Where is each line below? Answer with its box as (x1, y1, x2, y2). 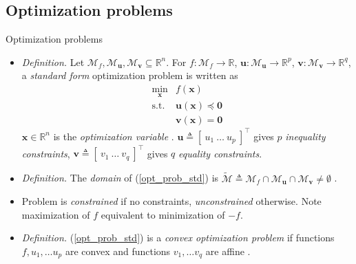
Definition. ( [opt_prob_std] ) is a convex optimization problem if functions (21, 230, 335, 245)
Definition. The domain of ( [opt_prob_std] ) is (21, 170, 219, 185)
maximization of (21, 207, 90, 221)
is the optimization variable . (53, 129, 174, 143)
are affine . (205, 243, 251, 258)
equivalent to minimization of (101, 207, 225, 221)
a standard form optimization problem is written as (21, 68, 238, 82)
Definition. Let (21, 54, 85, 69)
